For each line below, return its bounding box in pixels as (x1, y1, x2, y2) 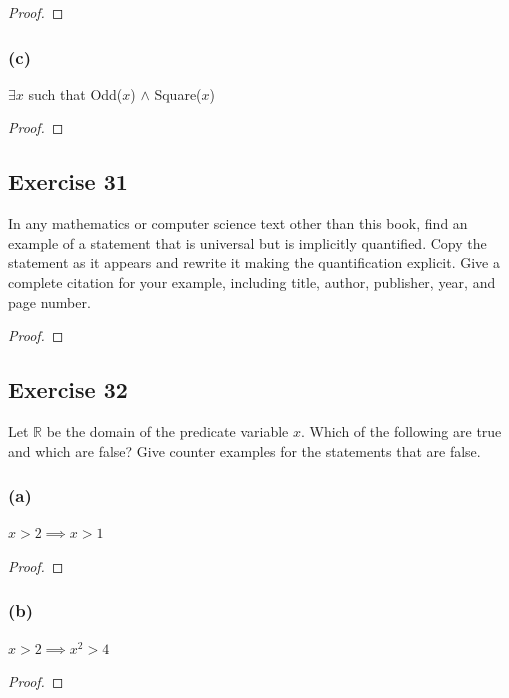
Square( (154, 83, 202, 104)
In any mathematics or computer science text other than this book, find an (8, 213, 468, 234)
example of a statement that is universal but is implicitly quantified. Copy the (8, 232, 487, 253)
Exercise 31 (8, 166, 128, 197)
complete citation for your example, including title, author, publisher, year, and (8, 271, 496, 292)
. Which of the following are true (300, 420, 502, 441)
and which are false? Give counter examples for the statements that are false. (8, 440, 481, 461)
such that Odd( (28, 83, 123, 104)
